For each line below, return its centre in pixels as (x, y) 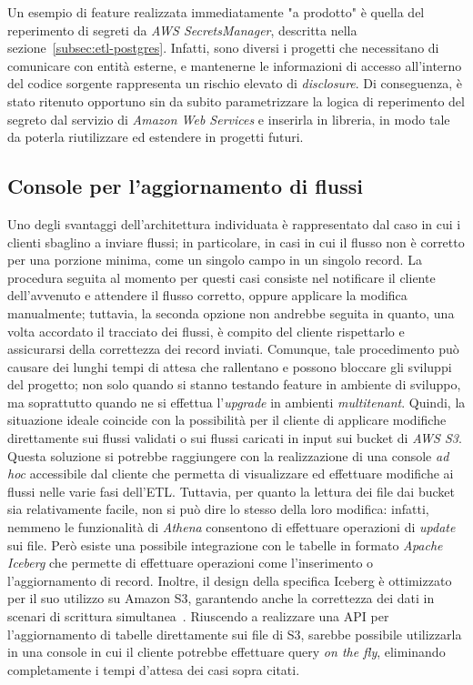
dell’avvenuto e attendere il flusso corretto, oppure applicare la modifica (207, 295)
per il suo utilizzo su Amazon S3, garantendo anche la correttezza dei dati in (221, 598)
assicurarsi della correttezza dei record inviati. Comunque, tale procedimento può (233, 349)
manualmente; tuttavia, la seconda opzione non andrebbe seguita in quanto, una (231, 312)
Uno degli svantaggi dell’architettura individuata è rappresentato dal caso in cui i (234, 223)
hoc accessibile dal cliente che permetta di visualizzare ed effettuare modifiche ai (231, 473)
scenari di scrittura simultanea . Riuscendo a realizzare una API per (198, 616)
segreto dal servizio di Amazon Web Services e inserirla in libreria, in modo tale (229, 119)
